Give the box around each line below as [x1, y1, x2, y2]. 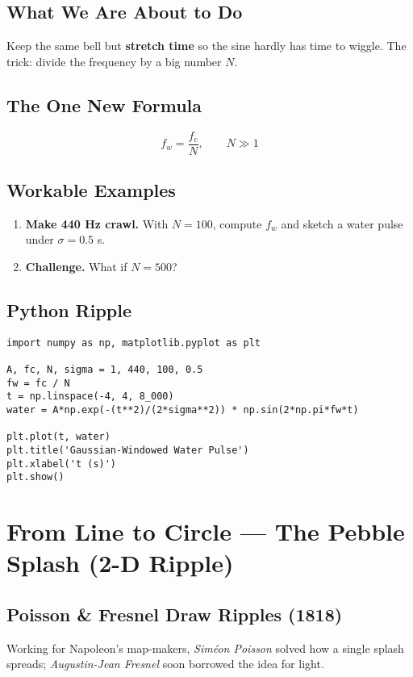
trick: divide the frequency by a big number [6, 52, 222, 69]
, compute [212, 215, 262, 232]
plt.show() [6, 471, 65, 483]
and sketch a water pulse [281, 215, 403, 232]
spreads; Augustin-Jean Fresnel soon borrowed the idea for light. [6, 655, 324, 672]
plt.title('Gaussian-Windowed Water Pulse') [6, 445, 249, 457]
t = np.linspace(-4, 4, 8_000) [6, 391, 174, 403]
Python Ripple [6, 298, 132, 323]
